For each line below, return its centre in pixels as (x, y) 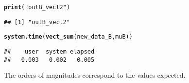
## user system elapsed (49, 51)
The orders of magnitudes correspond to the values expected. (95, 75)
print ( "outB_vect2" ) (37, 7)
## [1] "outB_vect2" (37, 22)
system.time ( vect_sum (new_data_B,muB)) (68, 37)
